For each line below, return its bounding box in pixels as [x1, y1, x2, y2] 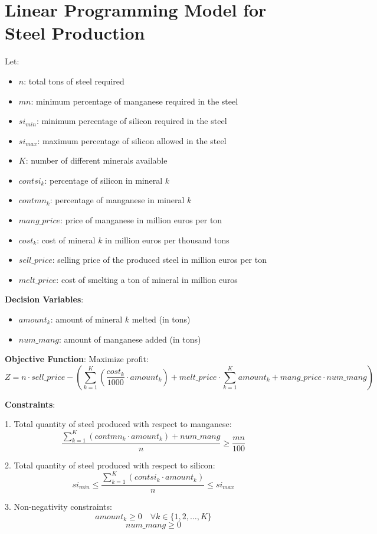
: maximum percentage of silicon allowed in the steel [37, 134, 227, 146]
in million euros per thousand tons [105, 233, 230, 246]
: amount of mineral [50, 313, 123, 325]
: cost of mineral [37, 233, 96, 246]
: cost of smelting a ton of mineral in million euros [56, 273, 238, 285]
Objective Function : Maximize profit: [5, 353, 149, 365]
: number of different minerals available [25, 154, 168, 167]
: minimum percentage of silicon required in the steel [36, 115, 227, 127]
